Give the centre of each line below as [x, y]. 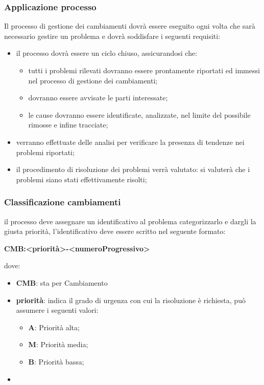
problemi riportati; [45, 152]
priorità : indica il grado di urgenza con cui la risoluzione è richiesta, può [131, 300]
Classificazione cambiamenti [63, 202]
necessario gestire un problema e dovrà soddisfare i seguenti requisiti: [112, 36]
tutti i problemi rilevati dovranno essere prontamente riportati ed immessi [144, 70]
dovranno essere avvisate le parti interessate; [98, 98]
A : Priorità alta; [54, 327]
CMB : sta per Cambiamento [62, 282]
